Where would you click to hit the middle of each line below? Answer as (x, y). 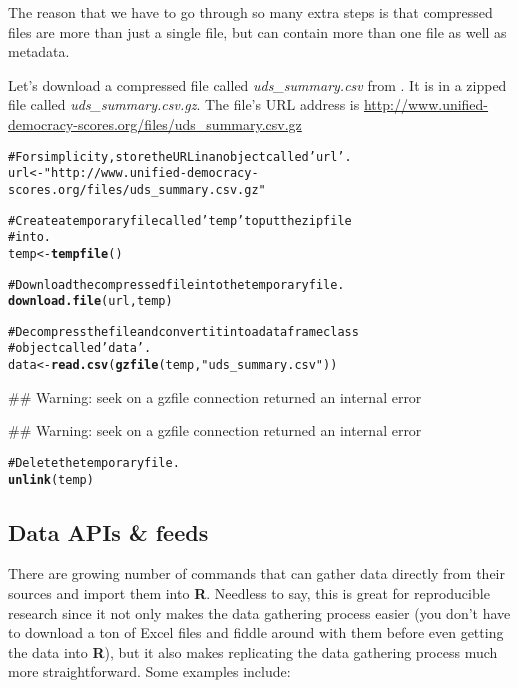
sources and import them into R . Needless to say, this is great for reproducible (249, 593)
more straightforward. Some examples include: (149, 671)
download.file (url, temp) (90, 301)
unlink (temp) (51, 479)
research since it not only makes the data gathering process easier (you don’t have (259, 612)
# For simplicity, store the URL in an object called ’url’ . (180, 156)
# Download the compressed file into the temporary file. (176, 284)
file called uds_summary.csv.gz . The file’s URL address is (184, 104)
